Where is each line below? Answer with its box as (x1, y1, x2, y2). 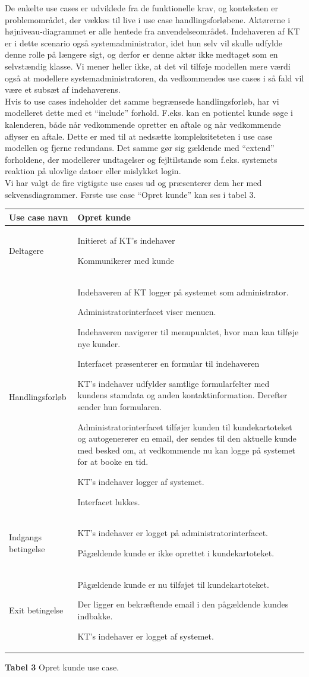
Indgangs (9, 531, 42, 543)
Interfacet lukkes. (77, 495, 140, 508)
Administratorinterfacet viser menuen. (77, 306, 216, 318)
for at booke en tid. (77, 455, 149, 468)
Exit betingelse (9, 604, 64, 616)
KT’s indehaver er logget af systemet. (77, 629, 214, 642)
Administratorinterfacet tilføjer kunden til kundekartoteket (77, 420, 292, 433)
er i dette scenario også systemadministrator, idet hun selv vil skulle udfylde (5, 36, 282, 49)
